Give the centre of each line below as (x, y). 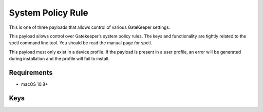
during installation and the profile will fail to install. (59, 59)
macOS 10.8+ (35, 84)
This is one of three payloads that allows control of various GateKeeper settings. (90, 27)
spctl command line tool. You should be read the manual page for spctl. (81, 43)
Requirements (31, 72)
